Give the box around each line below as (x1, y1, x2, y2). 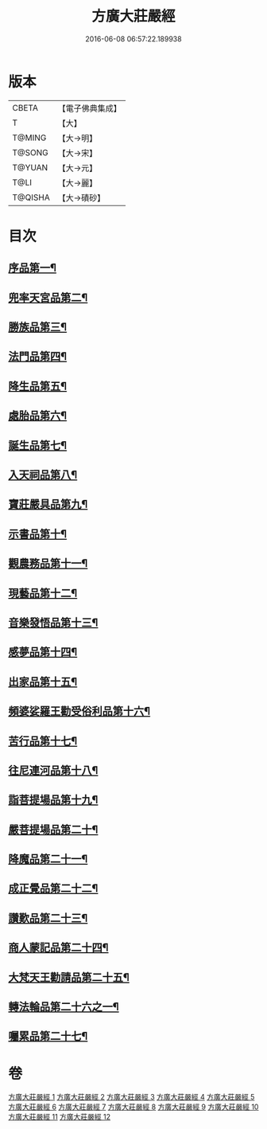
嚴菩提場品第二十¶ (8, 822, 99, 836)
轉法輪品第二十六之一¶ (8, 1000, 119, 1014)
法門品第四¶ (8, 350, 68, 363)
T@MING (12, 132, 47, 143)
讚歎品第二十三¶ (8, 911, 88, 924)
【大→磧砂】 (57, 192, 106, 203)
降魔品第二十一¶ (8, 853, 88, 866)
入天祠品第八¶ (8, 468, 78, 482)
